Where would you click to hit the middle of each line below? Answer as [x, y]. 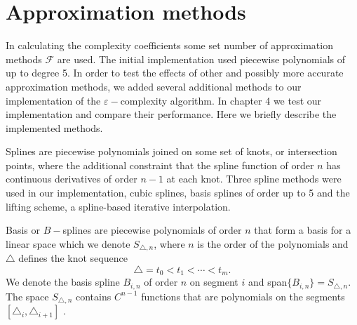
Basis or [23, 230]
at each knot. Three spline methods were [254, 179]
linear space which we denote [68, 243]
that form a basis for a [303, 230]
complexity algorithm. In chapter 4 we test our [221, 100]
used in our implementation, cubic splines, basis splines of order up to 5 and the [178, 193]
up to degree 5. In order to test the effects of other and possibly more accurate [175, 73]
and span [268, 282]
